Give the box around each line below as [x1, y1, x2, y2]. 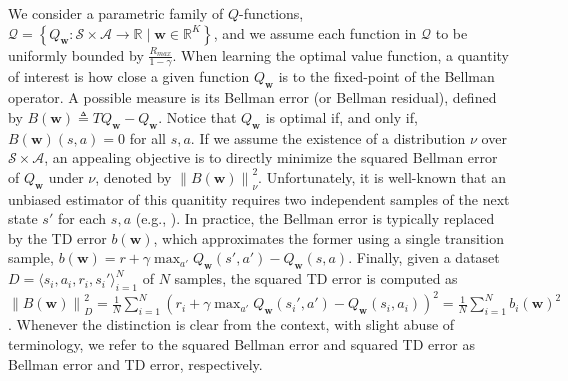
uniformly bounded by [8, 44, 144, 65]
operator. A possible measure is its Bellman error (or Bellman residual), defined [8, 87, 497, 108]
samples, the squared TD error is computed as [174, 268, 458, 289]
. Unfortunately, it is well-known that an [258, 166, 506, 187]
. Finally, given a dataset [348, 247, 500, 268]
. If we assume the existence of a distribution [190, 127, 466, 148]
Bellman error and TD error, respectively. [8, 353, 263, 374]
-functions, [239, 3, 304, 23]
